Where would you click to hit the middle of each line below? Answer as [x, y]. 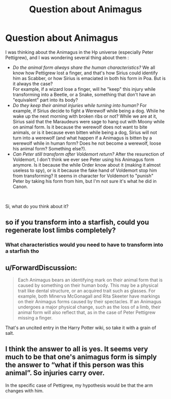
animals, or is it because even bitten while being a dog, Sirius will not [85, 132]
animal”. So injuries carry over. [55, 373]
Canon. [20, 187]
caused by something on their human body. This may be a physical [88, 285]
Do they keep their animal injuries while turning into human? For [80, 105]
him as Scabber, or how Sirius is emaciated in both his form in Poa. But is [89, 78]
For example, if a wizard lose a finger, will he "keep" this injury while [84, 89]
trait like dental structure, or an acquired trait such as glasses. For [87, 291]
